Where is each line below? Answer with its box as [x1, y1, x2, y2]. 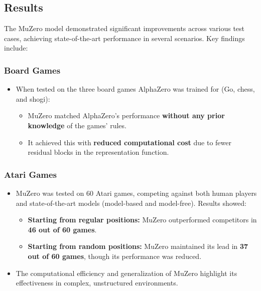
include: [4, 43, 28, 53]
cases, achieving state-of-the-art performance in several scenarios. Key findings [4, 33, 245, 43]
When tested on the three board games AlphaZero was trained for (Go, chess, [16, 84, 255, 94]
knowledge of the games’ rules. [28, 120, 126, 130]
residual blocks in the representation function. [28, 147, 169, 157]
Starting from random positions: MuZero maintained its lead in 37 [28, 241, 248, 251]
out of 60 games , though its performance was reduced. [28, 250, 202, 261]
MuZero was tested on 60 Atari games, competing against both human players [16, 187, 257, 198]
